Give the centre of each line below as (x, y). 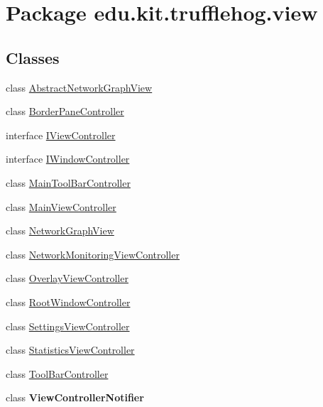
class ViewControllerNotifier (75, 397)
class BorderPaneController (65, 111)
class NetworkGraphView (60, 230)
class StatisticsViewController (70, 350)
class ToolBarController (57, 373)
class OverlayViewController (67, 278)
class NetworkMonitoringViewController (93, 254)
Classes (33, 57)
